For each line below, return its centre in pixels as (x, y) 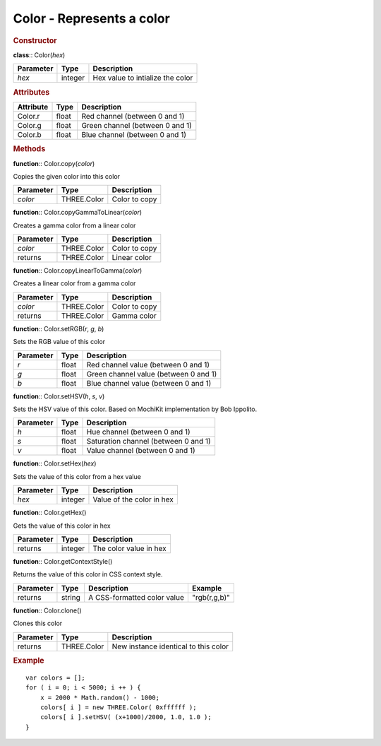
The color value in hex (129, 548)
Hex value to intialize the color (143, 78)
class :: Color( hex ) (39, 55)
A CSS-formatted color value (137, 597)
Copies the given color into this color (66, 176)
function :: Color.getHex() (50, 513)
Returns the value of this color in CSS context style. (88, 574)
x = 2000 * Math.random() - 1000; (100, 697)
